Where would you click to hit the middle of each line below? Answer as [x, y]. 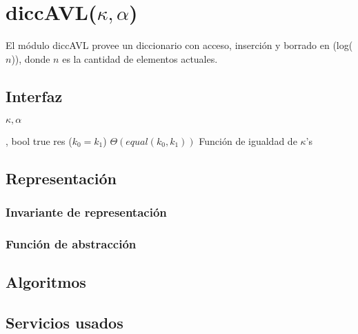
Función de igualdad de [248, 140]
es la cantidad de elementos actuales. [140, 58]
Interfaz [34, 96]
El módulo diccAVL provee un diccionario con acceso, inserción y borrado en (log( [179, 45]
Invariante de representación [86, 212]
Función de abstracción [71, 243]
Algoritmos [46, 281]
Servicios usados [64, 322]
